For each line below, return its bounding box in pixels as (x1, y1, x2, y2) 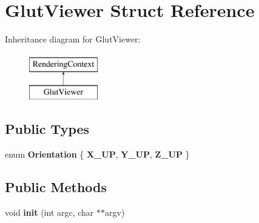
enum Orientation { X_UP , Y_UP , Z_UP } (5, 148, 190, 161)
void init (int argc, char (5, 205, 94, 218)
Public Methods (5, 178, 107, 196)
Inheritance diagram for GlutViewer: (5, 33, 141, 45)
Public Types (5, 119, 90, 138)
